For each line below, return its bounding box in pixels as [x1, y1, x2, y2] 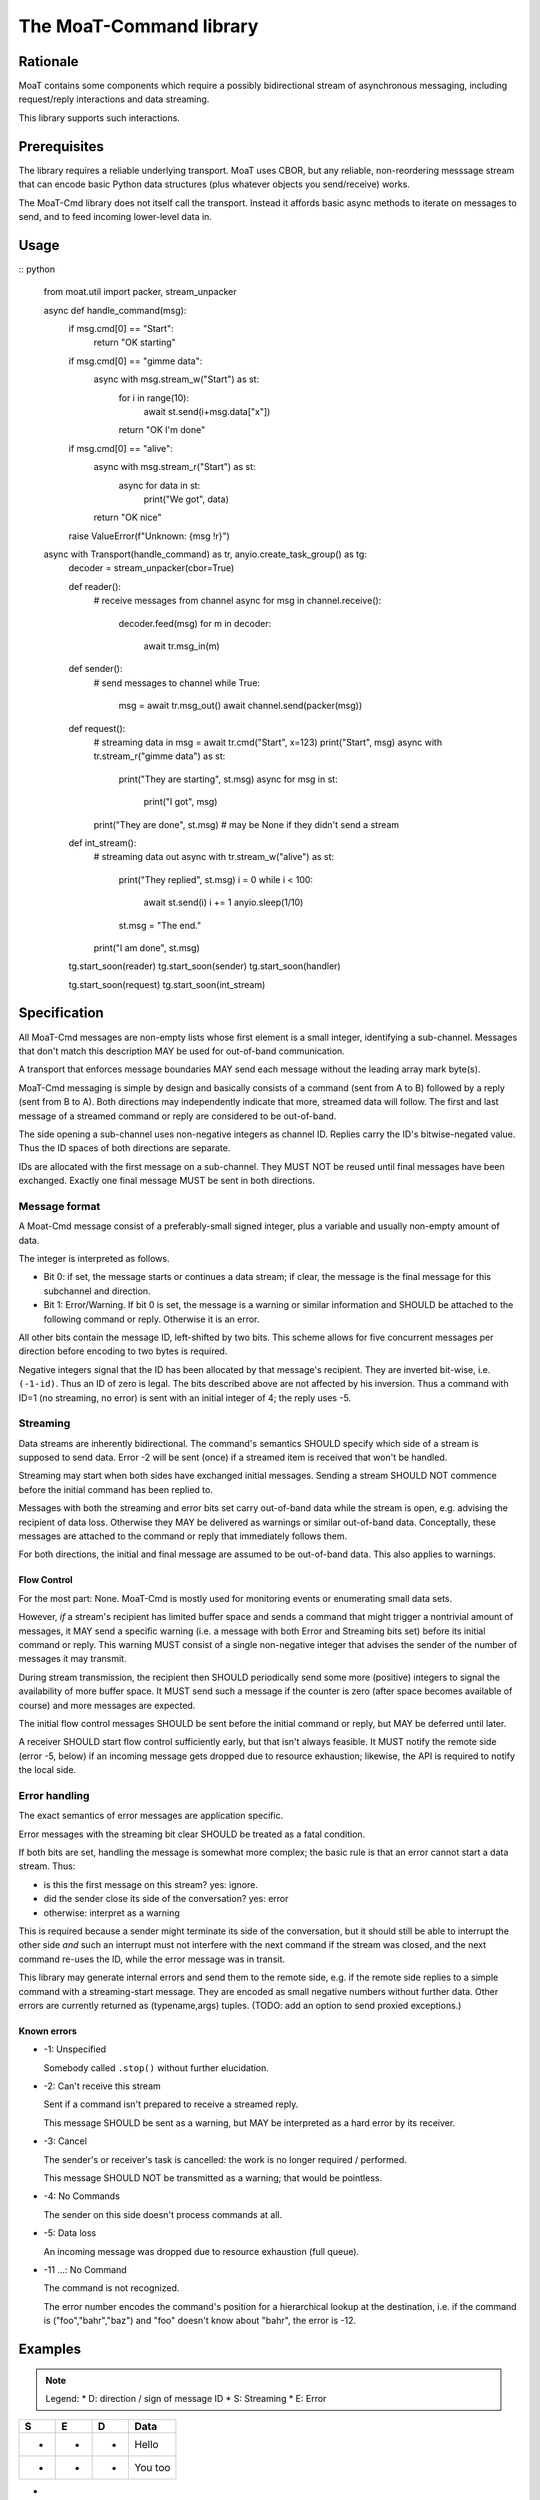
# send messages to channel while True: [93, 676, 260, 689]
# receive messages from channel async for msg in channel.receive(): [93, 595, 382, 607]
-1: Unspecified [43, 2043, 107, 2055]
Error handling [18, 1788, 90, 1802]
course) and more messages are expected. [18, 1699, 196, 1711]
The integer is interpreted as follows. [18, 1253, 170, 1265]
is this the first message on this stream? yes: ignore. [43, 1878, 259, 1890]
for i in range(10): [118, 391, 190, 404]
